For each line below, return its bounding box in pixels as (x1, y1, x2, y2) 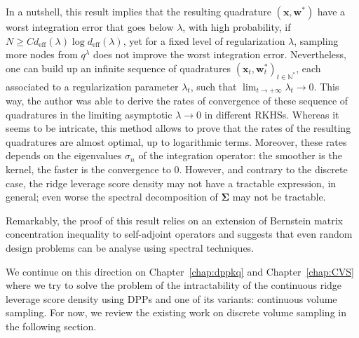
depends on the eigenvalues (6, 148, 122, 163)
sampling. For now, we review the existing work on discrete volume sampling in (6, 305, 346, 320)
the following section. (6, 318, 97, 333)
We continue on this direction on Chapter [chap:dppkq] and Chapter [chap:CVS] (6, 264, 354, 278)
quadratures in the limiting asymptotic (6, 107, 172, 121)
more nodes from (6, 47, 78, 62)
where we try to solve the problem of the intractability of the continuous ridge (6, 278, 342, 292)
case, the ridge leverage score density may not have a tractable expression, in (6, 175, 337, 190)
